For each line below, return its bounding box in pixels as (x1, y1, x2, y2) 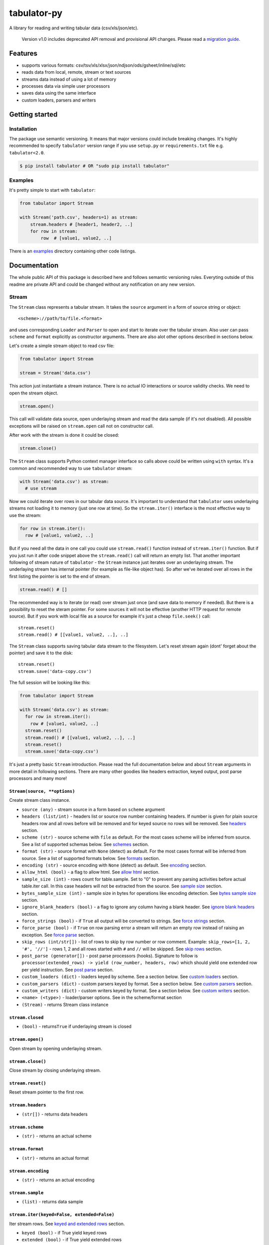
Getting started (9, 110, 58, 119)
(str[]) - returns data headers (21, 1111, 88, 1117)
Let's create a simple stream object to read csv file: (9, 343, 115, 349)
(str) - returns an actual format (21, 1155, 89, 1161)
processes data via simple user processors (21, 83, 110, 89)
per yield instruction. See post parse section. (21, 967, 114, 973)
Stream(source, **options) (9, 788, 75, 794)
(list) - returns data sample (21, 1199, 83, 1205)
